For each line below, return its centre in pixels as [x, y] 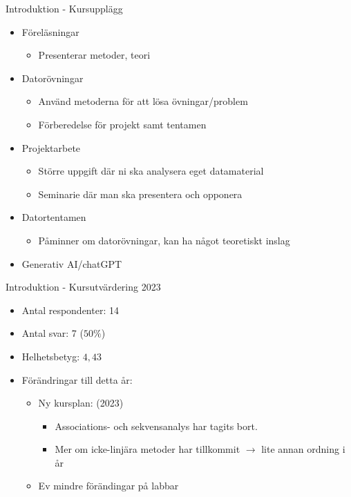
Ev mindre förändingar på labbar [108, 486]
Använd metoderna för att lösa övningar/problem [143, 101]
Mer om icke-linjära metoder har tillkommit [148, 449]
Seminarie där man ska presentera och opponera [140, 194]
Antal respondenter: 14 [70, 310]
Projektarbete [51, 147]
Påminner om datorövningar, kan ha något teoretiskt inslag [164, 240]
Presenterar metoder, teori [94, 55]
